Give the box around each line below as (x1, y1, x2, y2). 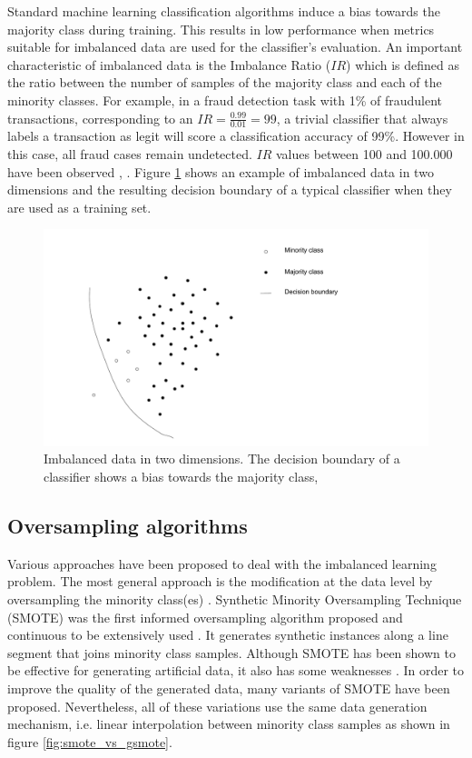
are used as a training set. (7, 197, 152, 216)
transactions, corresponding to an (7, 108, 193, 127)
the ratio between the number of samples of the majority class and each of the (7, 73, 442, 92)
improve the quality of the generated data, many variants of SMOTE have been (7, 679, 450, 697)
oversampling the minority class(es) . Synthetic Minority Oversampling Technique (7, 590, 462, 609)
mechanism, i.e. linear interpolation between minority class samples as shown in (7, 714, 450, 733)
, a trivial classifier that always (276, 108, 448, 127)
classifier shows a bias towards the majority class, (44, 467, 319, 486)
